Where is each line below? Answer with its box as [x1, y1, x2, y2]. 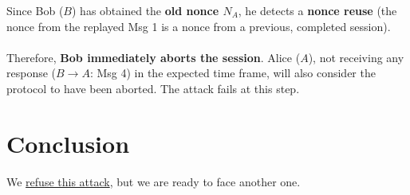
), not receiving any [308, 49, 404, 65]
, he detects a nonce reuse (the [238, 2, 397, 18]
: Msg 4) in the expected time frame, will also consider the [89, 64, 376, 81]
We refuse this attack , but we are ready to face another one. [6, 173, 301, 189]
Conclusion [6, 127, 130, 159]
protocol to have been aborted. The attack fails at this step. [6, 80, 300, 96]
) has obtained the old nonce [72, 2, 219, 18]
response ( [6, 64, 57, 81]
